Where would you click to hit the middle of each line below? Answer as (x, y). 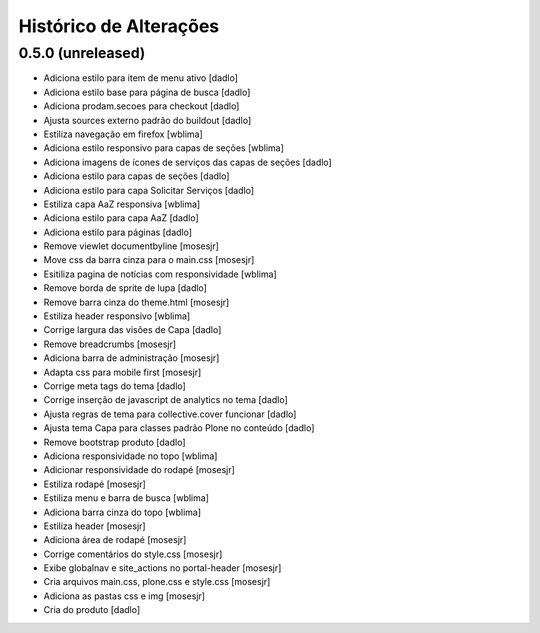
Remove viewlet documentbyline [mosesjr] (131, 246)
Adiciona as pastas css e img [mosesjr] (124, 596)
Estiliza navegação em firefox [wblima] (123, 134)
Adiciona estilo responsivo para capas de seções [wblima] (164, 148)
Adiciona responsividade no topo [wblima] (130, 456)
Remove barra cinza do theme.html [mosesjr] (136, 302)
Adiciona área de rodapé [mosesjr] (115, 540)
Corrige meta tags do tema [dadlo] (115, 386)
